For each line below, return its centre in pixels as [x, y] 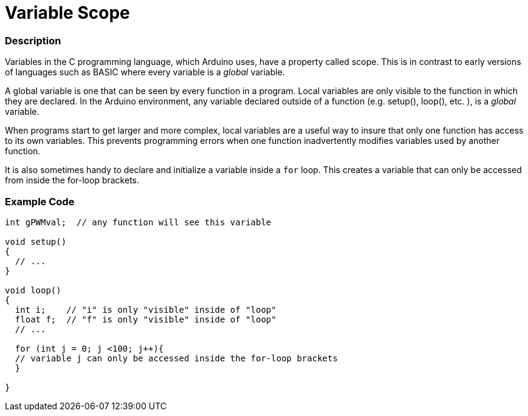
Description [33, 40]
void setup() [36, 241]
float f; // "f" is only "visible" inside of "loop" [146, 319]
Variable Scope [67, 13]
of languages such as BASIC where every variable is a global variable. [145, 72]
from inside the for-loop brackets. [72, 180]
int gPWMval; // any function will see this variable [138, 222]
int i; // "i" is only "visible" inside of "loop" [146, 309]
